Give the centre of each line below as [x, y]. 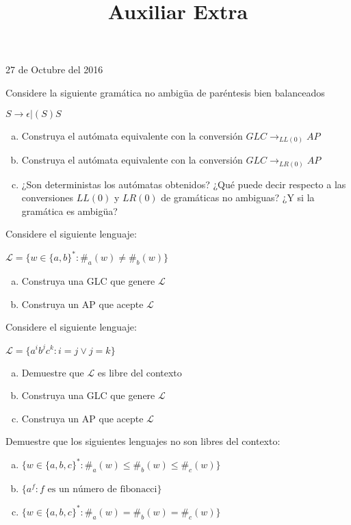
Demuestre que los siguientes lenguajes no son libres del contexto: [143, 441]
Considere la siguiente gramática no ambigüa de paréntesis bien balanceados [165, 92]
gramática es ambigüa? [69, 210]
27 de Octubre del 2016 [54, 69]
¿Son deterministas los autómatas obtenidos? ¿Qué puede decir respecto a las [184, 184]
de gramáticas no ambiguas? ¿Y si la [238, 197]
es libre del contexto [140, 372]
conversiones [48, 197]
